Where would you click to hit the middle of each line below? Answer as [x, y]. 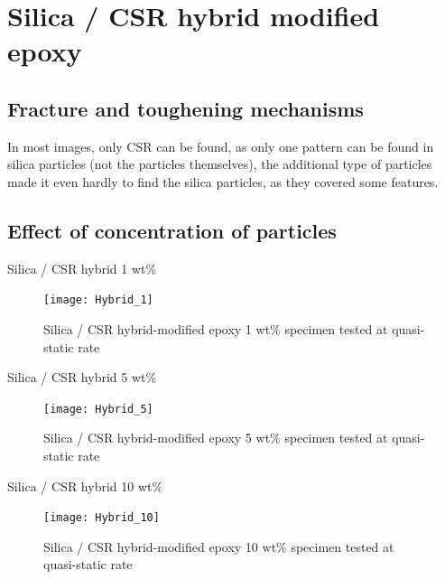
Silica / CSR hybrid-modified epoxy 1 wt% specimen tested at [216, 329]
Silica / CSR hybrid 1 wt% [82, 268]
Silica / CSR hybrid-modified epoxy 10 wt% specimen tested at [219, 546]
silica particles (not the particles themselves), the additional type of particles [220, 164]
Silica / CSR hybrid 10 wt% [85, 486]
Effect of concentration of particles [172, 230]
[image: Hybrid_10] [102, 518]
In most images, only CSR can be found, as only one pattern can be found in [221, 146]
